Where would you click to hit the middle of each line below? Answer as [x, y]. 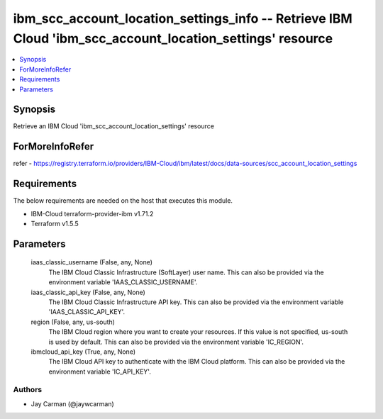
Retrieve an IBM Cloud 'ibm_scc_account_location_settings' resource [113, 126]
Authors [28, 390]
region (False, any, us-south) [73, 322]
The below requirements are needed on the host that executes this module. [123, 201]
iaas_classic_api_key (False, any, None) [88, 292]
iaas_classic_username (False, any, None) [91, 262]
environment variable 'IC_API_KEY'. [100, 371]
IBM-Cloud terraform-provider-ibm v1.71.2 [92, 213]
